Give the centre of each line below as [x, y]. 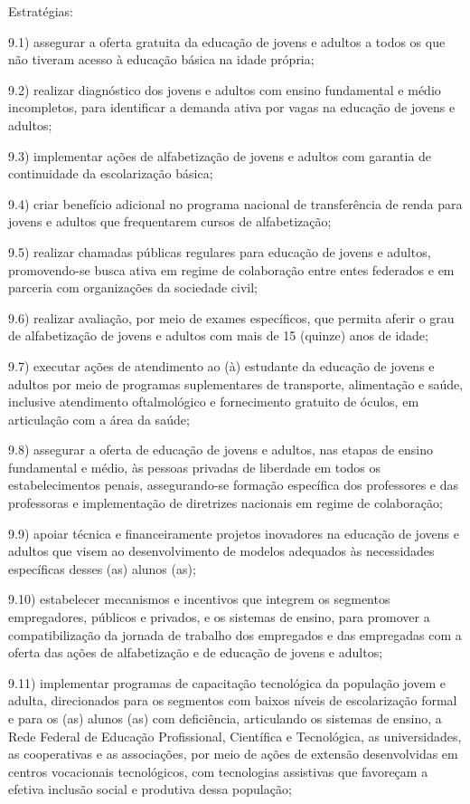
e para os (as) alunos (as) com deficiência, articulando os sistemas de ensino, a [225, 718]
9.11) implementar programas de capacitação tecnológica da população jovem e [227, 682]
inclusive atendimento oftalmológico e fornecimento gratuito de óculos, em [214, 402]
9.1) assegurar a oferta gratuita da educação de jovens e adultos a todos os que [227, 41]
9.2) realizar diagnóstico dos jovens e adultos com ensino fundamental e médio [225, 89]
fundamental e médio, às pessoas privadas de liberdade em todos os [195, 467]
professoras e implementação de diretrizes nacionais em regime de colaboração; [226, 503]
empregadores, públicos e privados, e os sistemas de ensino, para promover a [219, 617]
